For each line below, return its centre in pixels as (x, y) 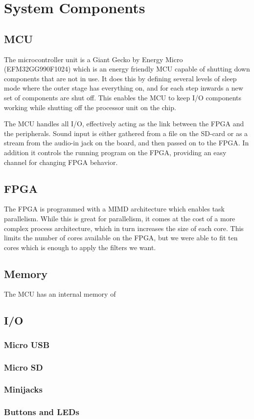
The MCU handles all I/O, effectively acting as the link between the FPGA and (124, 124)
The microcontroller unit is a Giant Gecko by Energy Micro (93, 59)
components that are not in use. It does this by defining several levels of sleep (120, 78)
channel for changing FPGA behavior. (61, 162)
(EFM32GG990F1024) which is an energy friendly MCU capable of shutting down (127, 69)
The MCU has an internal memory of (60, 294)
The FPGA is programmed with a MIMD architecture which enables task (114, 209)
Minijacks (23, 389)
